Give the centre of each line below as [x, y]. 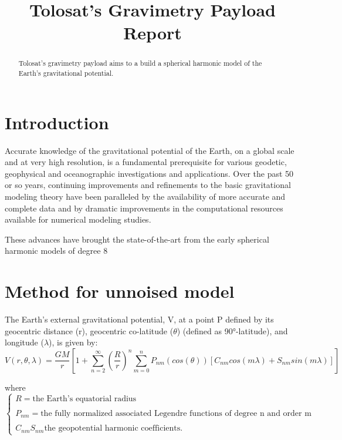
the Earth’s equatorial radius [84, 399]
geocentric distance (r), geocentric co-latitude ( [89, 330]
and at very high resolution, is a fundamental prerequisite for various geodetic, [146, 162]
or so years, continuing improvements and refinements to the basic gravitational [148, 185]
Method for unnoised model [120, 291]
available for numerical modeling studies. [78, 219]
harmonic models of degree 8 [56, 251]
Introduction [57, 122]
